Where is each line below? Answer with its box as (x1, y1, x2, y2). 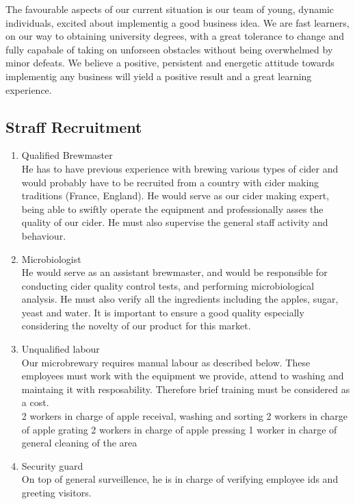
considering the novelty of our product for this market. (21, 318, 251, 333)
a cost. (21, 395, 49, 409)
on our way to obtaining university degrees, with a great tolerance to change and (5, 29, 345, 43)
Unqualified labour (21, 342, 100, 356)
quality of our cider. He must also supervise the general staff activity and (21, 215, 328, 229)
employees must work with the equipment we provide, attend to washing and (21, 368, 344, 383)
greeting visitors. (21, 486, 92, 500)
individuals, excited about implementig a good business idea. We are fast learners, (5, 15, 350, 29)
